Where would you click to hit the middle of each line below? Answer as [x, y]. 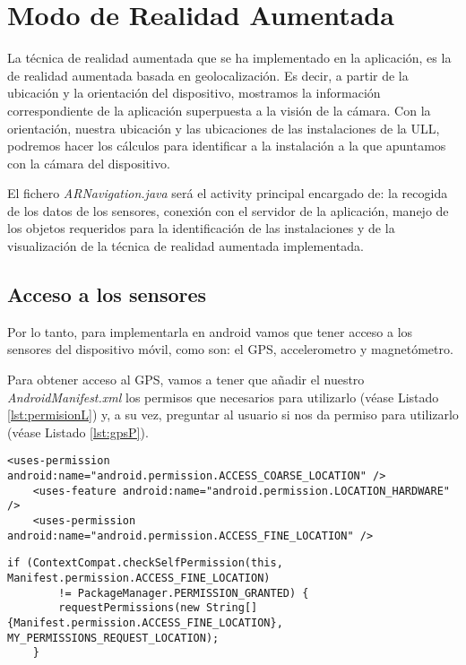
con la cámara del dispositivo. [89, 163]
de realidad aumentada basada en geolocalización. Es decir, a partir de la [208, 75]
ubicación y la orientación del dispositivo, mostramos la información [194, 93]
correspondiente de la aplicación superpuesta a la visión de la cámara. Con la [219, 110]
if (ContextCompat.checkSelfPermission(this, [145, 563]
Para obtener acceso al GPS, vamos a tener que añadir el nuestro [186, 380]
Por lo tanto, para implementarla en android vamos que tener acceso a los [210, 331]
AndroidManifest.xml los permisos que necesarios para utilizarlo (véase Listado [223, 397]
